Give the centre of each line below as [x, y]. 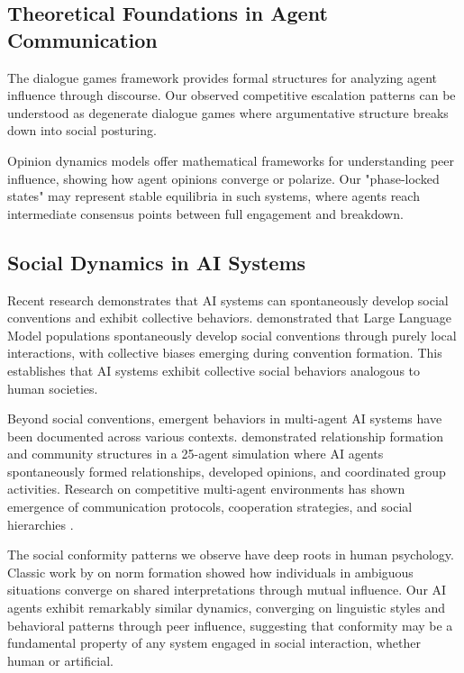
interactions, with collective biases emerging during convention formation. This [225, 353]
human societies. [53, 388]
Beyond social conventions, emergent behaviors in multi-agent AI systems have [225, 418]
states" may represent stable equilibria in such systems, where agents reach [214, 196]
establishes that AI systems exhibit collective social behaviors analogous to [214, 370]
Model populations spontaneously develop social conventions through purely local [232, 335]
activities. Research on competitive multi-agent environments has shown [206, 489]
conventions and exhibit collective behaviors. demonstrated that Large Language [230, 318]
